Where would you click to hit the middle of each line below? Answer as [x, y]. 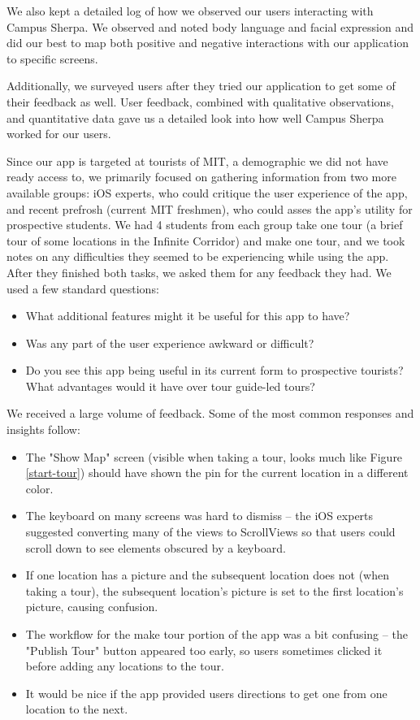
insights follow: [43, 429]
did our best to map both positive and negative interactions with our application [208, 43]
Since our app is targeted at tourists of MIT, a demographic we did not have [197, 160]
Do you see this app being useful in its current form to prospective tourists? [214, 370]
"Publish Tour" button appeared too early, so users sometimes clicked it [204, 650]
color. [39, 488]
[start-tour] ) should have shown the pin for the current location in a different [217, 473]
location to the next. [77, 709]
